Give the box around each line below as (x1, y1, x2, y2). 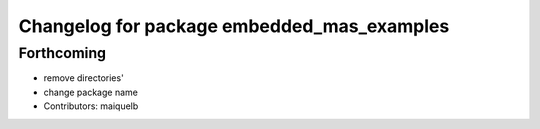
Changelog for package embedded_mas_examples (18, 15, 450, 37)
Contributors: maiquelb (43, 100, 139, 112)
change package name (43, 86, 139, 98)
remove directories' (43, 72, 124, 84)
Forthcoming (18, 44, 107, 62)
